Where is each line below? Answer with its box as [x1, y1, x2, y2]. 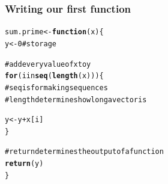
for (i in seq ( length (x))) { [5, 72, 104, 81]
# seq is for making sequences [5, 83, 108, 92]
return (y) [5, 159, 44, 168]
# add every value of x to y [5, 60, 91, 69]
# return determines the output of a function [5, 147, 164, 156]
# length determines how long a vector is [5, 95, 147, 104]
